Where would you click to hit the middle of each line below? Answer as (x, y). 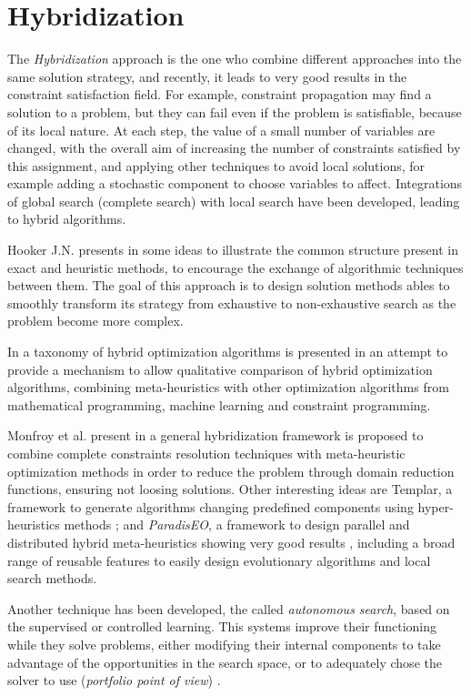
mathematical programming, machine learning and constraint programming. (219, 404)
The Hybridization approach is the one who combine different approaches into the (235, 59)
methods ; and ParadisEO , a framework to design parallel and (237, 525)
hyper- (436, 506)
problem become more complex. (95, 321)
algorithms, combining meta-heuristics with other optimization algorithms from (228, 387)
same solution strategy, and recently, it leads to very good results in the (207, 76)
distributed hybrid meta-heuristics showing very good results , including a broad (231, 542)
